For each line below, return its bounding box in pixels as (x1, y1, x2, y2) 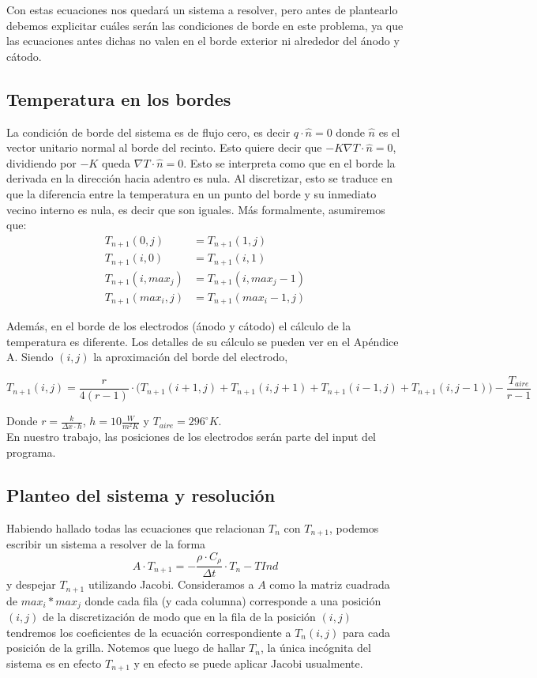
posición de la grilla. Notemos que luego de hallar (6, 639, 246, 656)
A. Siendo (6, 348, 54, 365)
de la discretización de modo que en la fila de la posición (42, 608, 316, 625)
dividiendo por (6, 154, 77, 171)
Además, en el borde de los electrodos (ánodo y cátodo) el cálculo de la (6, 318, 351, 334)
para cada (343, 623, 390, 640)
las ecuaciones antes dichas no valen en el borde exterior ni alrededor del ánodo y (6, 32, 400, 49)
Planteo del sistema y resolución (6, 482, 276, 507)
